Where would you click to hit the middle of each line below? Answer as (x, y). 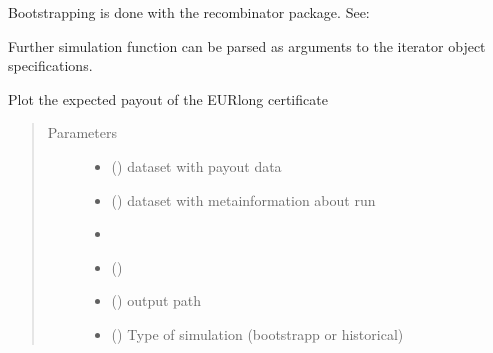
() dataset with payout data (196, 165)
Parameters (82, 132)
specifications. (50, 65)
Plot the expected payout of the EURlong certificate (168, 98)
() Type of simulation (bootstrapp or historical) (257, 333)
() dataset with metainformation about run (243, 199)
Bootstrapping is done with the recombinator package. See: (189, 12)
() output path (156, 300)
